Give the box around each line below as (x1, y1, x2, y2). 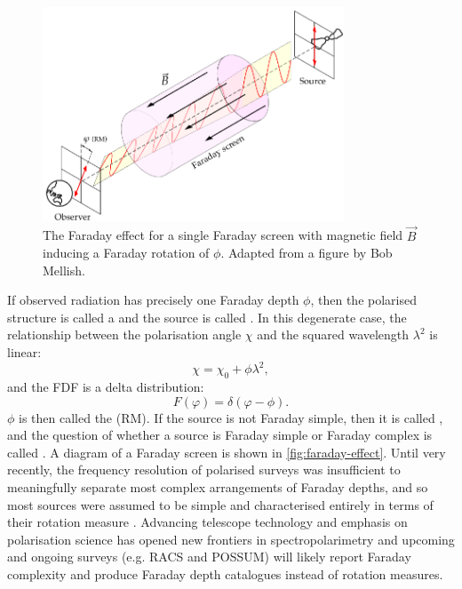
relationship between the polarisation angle (7, 325, 242, 344)
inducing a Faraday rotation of (43, 243, 210, 262)
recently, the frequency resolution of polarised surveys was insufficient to (7, 460, 401, 479)
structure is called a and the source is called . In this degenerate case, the (7, 307, 407, 326)
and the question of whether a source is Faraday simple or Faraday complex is (7, 426, 433, 444)
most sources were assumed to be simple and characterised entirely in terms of (7, 495, 434, 513)
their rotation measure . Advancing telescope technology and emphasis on (7, 513, 408, 531)
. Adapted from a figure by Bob (220, 243, 393, 262)
